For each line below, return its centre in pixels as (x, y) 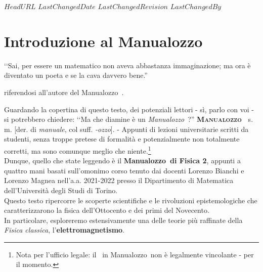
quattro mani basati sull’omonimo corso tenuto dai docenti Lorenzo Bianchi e (124, 170)
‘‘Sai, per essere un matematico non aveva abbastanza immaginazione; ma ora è (127, 65)
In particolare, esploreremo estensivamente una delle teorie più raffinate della (123, 220)
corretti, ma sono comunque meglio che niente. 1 (78, 150)
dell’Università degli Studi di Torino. (61, 190)
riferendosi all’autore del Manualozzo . (64, 92)
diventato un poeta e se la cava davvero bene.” (76, 75)
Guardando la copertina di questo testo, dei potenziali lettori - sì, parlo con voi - (129, 109)
